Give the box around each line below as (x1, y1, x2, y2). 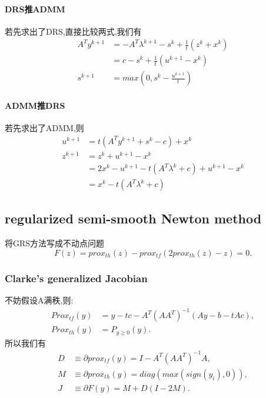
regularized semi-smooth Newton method (5, 209, 262, 228)
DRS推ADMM (5, 2, 65, 15)
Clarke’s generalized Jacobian (5, 270, 148, 285)
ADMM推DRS (5, 99, 65, 112)
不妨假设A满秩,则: (5, 294, 74, 306)
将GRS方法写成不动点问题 (5, 237, 105, 249)
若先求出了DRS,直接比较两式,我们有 (5, 25, 142, 37)
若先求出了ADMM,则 (5, 122, 84, 134)
